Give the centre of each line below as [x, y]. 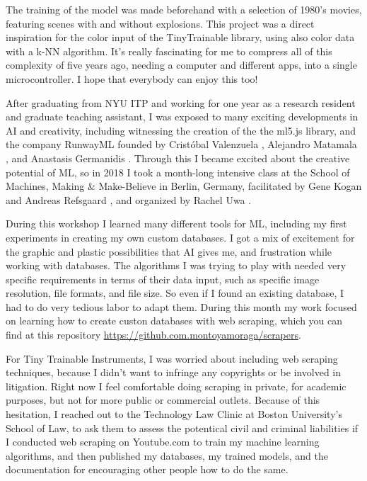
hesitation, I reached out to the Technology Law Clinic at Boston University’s [174, 414]
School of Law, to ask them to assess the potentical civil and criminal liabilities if [182, 428]
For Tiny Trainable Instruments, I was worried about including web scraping [172, 358]
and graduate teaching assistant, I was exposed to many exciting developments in [182, 117]
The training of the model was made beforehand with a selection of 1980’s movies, [184, 9]
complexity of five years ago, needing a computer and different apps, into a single [181, 65]
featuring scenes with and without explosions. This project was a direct [160, 23]
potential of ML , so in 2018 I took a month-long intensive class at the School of [178, 172]
